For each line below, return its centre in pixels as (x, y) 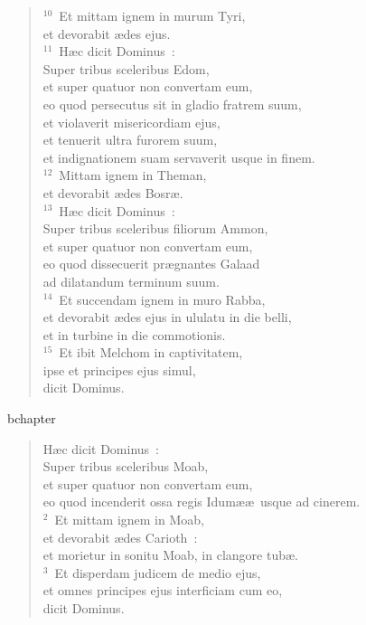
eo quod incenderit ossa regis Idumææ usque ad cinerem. (202, 502)
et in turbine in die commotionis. (134, 334)
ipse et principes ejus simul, (119, 369)
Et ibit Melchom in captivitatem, (151, 352)
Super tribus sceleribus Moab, (126, 466)
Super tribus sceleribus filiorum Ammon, (155, 228)
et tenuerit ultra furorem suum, (130, 140)
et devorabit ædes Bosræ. (113, 192)
